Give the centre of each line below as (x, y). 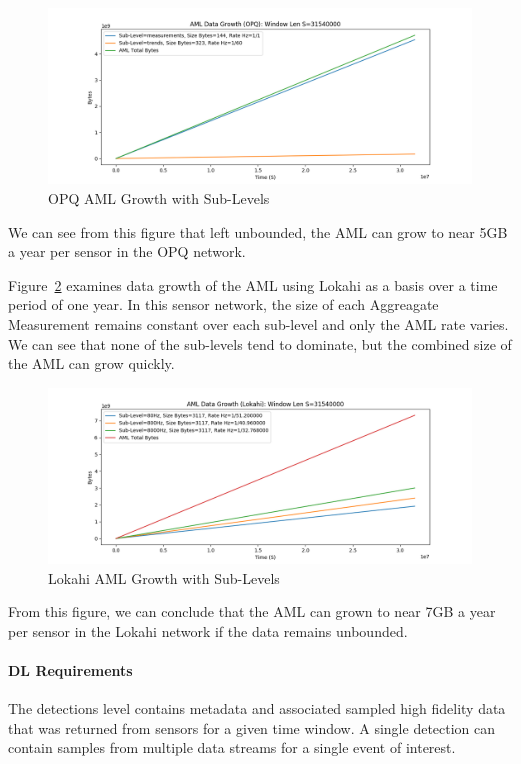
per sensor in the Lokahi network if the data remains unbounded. (208, 630)
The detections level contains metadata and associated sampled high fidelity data (257, 708)
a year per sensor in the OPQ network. (127, 251)
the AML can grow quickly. (91, 363)
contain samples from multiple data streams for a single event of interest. (232, 747)
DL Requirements (70, 670)
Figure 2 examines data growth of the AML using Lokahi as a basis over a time (253, 284)
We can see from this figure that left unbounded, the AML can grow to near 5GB (258, 231)
